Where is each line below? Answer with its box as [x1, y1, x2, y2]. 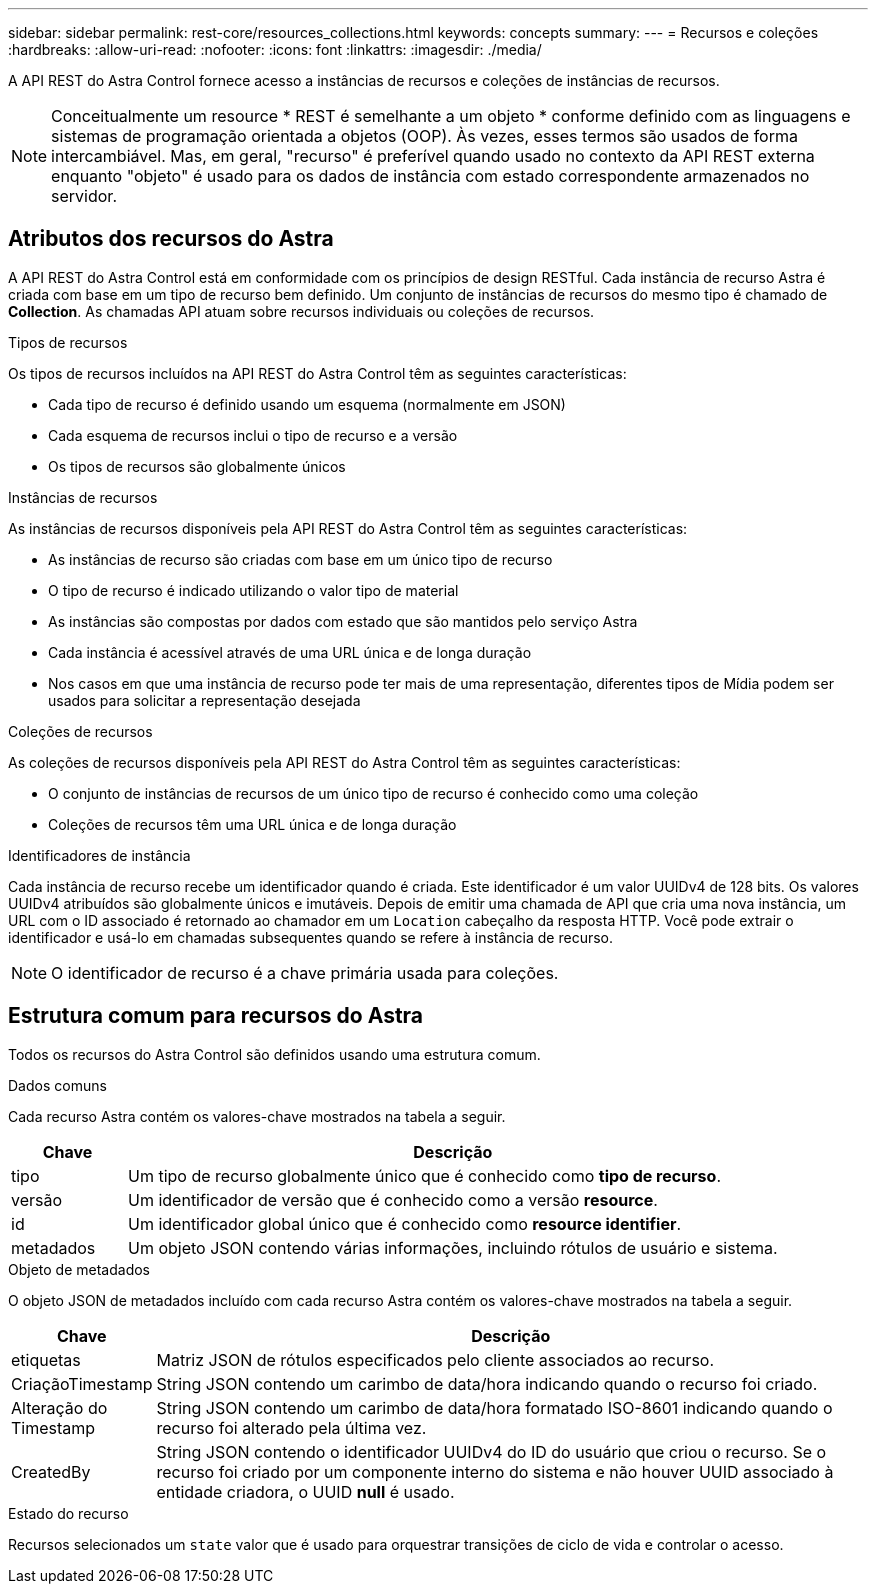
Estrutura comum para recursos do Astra [8, 1003, 424, 1029]
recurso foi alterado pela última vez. [156, 1417, 427, 1438]
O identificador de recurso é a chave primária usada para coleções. [51, 962, 559, 983]
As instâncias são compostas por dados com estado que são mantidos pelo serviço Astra [48, 612, 638, 630]
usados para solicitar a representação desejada [48, 691, 361, 709]
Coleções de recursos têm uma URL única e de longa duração [48, 815, 457, 833]
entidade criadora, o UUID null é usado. [156, 1481, 455, 1502]
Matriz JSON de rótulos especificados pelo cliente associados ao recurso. [156, 1349, 715, 1370]
